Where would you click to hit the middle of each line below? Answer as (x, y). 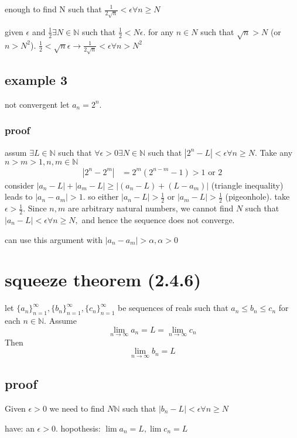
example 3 (36, 80)
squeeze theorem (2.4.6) (103, 280)
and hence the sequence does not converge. (158, 219)
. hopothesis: (78, 428)
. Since (35, 208)
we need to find (77, 408)
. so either (101, 196)
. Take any (274, 152)
